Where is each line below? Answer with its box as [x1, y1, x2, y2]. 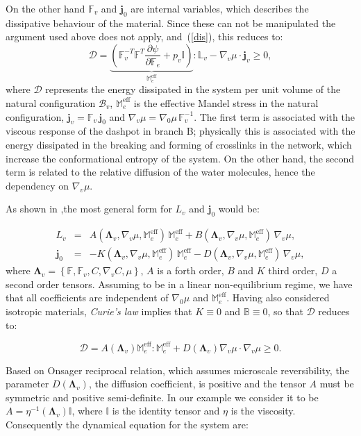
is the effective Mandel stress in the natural [133, 95, 319, 110]
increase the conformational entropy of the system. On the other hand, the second [6, 151, 355, 165]
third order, [268, 263, 318, 278]
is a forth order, [157, 263, 224, 278]
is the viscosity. [230, 403, 296, 418]
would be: [218, 201, 260, 216]
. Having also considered [226, 290, 330, 305]
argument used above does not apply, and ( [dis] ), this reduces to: [6, 29, 283, 44]
